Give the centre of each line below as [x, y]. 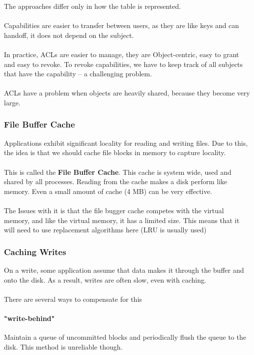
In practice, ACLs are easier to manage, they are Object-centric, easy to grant [122, 54]
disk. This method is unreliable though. [63, 346]
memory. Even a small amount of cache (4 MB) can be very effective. [108, 191]
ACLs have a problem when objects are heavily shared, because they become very [127, 93]
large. [12, 102]
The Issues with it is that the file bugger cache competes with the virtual [114, 210]
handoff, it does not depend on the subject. [69, 35]
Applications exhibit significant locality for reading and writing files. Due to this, [126, 143]
